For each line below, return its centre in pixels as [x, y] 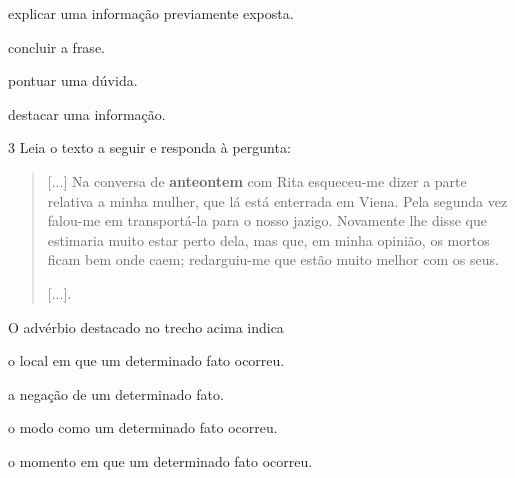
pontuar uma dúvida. [73, 80]
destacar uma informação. [87, 113]
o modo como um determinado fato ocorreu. [143, 427]
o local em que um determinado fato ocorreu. [146, 360]
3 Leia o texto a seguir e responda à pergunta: [149, 147]
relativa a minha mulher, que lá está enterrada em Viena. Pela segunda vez [277, 200]
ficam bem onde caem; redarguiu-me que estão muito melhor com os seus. [273, 259]
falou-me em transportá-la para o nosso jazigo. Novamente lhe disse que [267, 220]
